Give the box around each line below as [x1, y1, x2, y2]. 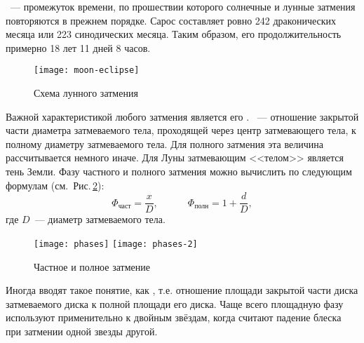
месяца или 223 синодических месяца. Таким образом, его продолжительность [6, 27, 342, 41]
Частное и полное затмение [34, 259, 150, 274]
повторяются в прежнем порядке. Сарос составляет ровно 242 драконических [6, 13, 337, 27]
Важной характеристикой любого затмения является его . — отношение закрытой [6, 109, 359, 123]
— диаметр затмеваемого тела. [34, 212, 166, 227]
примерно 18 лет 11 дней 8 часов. [6, 40, 151, 55]
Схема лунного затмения [34, 86, 138, 100]
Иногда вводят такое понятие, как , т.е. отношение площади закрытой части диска [6, 283, 358, 297]
